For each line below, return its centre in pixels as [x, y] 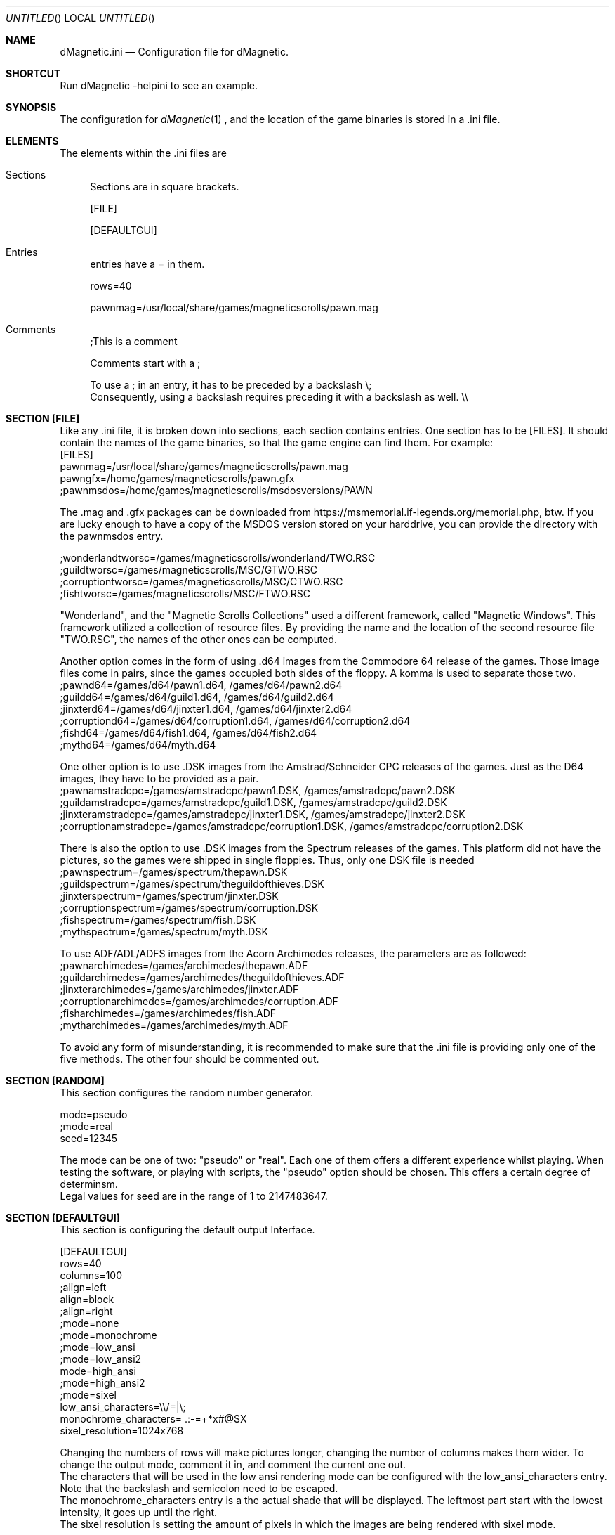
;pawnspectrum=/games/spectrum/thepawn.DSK [174, 872]
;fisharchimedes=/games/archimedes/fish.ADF [168, 1013]
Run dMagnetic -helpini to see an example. [159, 85]
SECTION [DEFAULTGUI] [63, 1218]
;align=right [86, 1311]
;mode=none [90, 1323]
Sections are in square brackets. [165, 187]
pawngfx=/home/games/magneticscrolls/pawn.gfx [177, 478]
